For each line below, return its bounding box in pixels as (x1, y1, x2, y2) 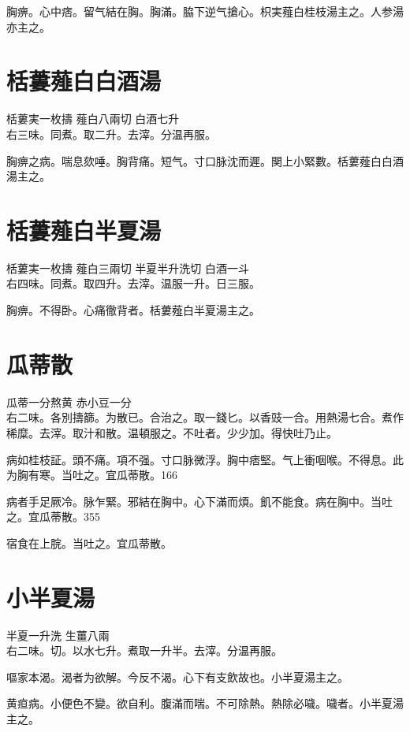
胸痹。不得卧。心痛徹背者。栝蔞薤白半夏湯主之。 (6, 302, 260, 318)
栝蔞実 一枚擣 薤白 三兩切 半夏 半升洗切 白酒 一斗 (6, 259, 250, 276)
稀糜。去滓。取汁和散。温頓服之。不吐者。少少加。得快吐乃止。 (6, 424, 337, 440)
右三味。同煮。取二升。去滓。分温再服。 (6, 125, 216, 142)
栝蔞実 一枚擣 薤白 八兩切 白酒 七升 (6, 110, 180, 127)
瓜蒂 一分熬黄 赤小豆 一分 (6, 393, 132, 410)
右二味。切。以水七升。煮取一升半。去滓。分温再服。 (6, 642, 282, 659)
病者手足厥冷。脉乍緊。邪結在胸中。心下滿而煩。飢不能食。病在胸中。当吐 (6, 492, 393, 509)
